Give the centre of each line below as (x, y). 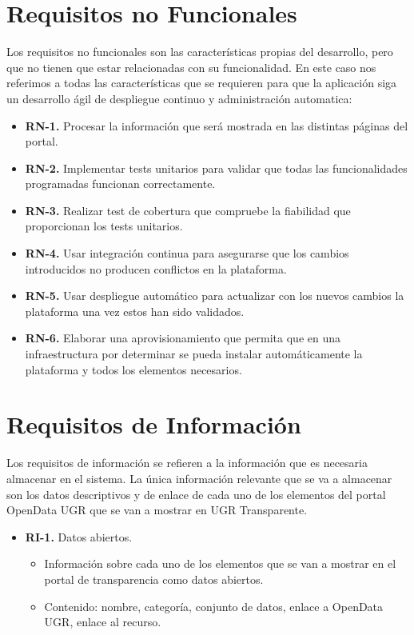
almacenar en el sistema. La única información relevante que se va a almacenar (199, 478)
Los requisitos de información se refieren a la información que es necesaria (187, 463)
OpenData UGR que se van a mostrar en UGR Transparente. (157, 510)
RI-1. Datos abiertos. (79, 536)
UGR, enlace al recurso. (103, 622)
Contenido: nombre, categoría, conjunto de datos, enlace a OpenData (214, 606)
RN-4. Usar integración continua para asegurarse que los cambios (187, 253)
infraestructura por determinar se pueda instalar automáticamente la (194, 354)
